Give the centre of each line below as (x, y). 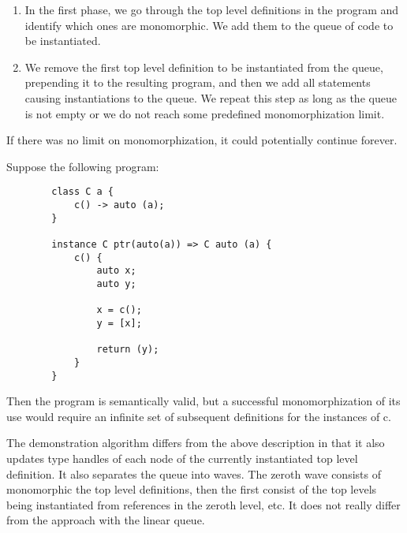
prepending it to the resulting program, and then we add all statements (198, 82)
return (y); (128, 350)
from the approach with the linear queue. (106, 520)
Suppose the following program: (83, 166)
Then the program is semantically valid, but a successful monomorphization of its (203, 401)
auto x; (116, 271)
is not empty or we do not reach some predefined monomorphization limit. (205, 113)
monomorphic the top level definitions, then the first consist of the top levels (192, 489)
